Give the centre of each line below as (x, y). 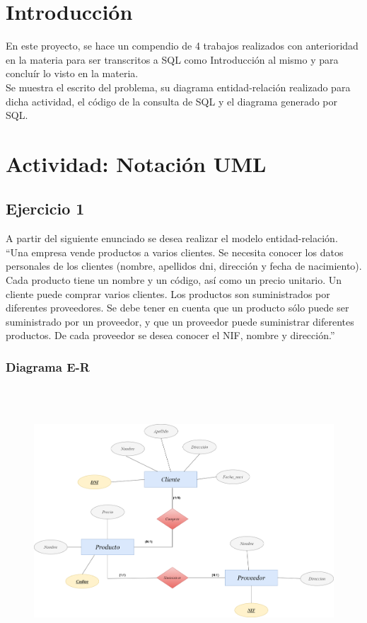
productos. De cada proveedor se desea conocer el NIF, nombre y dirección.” (170, 335)
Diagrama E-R (48, 366)
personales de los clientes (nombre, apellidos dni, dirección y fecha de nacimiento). (184, 266)
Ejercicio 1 (45, 208)
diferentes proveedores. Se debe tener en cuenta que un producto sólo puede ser (177, 308)
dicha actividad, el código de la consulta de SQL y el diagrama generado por (172, 101)
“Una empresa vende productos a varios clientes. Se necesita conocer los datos (175, 252)
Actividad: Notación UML (136, 163)
